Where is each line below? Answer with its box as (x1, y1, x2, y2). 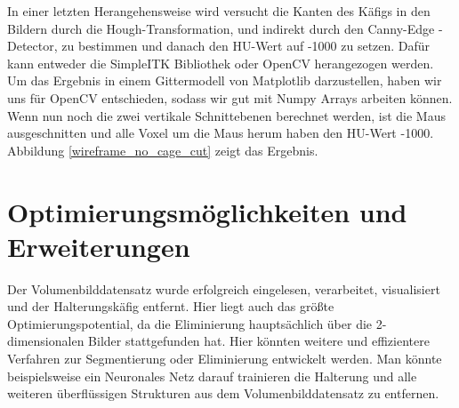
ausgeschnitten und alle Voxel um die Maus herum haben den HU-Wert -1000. (7, 124, 434, 142)
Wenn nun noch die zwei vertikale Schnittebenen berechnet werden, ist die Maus (7, 106, 446, 124)
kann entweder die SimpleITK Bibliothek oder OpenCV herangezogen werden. (7, 53, 434, 72)
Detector (7, 36, 54, 55)
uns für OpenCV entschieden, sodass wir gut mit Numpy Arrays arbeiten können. (7, 88, 453, 107)
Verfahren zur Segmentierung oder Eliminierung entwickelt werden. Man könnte (7, 349, 442, 368)
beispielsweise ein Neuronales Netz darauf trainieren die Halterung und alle (7, 366, 417, 385)
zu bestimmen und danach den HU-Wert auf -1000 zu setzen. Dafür (61, 36, 431, 55)
